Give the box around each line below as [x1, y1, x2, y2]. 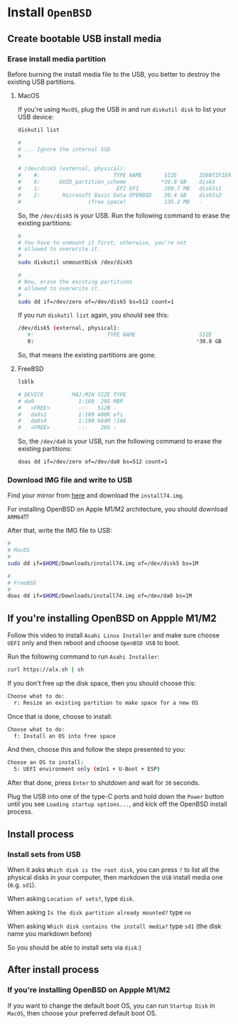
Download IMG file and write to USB [7, 475, 133, 485]
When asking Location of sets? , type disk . [7, 894, 135, 902]
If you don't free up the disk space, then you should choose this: [7, 679, 197, 687]
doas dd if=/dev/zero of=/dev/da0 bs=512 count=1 [17, 458, 168, 465]
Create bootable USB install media [7, 33, 162, 45]
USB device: [17, 112, 55, 121]
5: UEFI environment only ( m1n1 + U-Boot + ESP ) [13, 765, 161, 773]
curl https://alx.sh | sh [7, 666, 84, 674]
